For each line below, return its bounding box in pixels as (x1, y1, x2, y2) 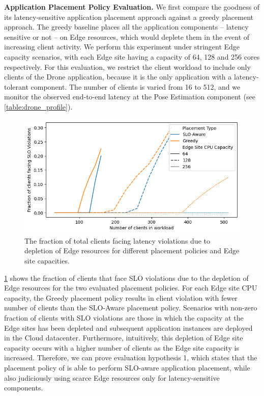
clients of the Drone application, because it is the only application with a (4, 71, 232, 82)
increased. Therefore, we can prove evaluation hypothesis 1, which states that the (4, 352, 257, 363)
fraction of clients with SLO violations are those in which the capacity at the (4, 312, 244, 323)
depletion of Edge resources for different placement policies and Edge (24, 245, 240, 256)
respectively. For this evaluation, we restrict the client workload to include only (4, 61, 251, 72)
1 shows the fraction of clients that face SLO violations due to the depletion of (4, 272, 249, 283)
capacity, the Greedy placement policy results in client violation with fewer (4, 292, 238, 303)
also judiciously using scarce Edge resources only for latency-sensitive (4, 372, 220, 383)
